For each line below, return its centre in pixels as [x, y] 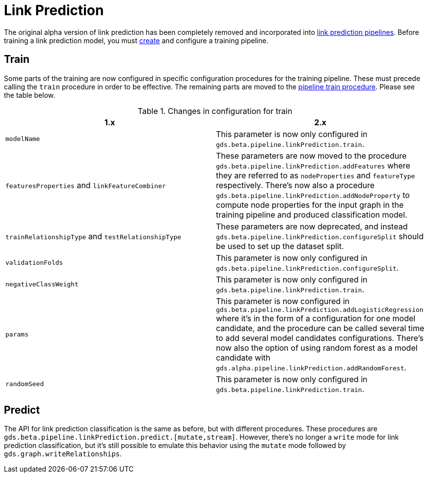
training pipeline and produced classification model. [312, 214]
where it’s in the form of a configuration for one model [316, 318]
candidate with [243, 357]
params [17, 334]
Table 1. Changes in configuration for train [215, 111]
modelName [23, 139]
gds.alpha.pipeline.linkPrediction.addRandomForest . [311, 367]
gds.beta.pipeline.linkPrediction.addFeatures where [313, 165]
